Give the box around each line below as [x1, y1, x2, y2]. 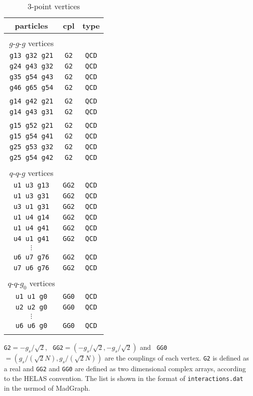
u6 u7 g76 [13, 253, 50, 261]
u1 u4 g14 [13, 213, 50, 221]
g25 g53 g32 [9, 143, 54, 151]
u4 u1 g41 [13, 235, 50, 242]
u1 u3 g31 [13, 192, 50, 200]
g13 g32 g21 [9, 52, 54, 59]
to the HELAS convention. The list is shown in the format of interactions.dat [4, 373, 244, 383]
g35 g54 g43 [9, 73, 54, 81]
